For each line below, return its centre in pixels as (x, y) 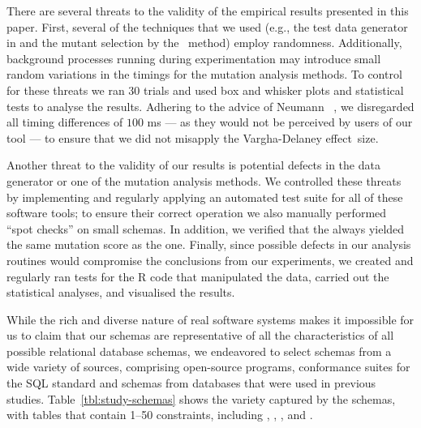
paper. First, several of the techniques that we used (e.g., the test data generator (207, 26)
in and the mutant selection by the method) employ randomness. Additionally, (204, 43)
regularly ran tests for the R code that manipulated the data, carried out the (198, 276)
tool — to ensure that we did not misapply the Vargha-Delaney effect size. (193, 137)
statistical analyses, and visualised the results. (121, 292)
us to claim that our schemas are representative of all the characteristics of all (200, 335)
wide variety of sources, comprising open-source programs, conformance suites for (208, 367)
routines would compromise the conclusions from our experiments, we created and (210, 260)
